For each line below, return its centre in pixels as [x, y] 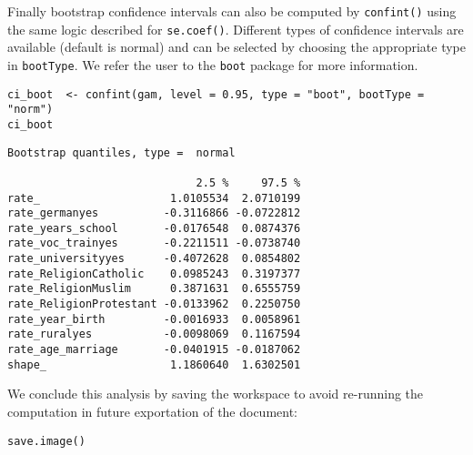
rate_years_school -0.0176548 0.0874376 [154, 228]
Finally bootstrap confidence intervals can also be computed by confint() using [232, 11]
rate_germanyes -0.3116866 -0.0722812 [154, 213]
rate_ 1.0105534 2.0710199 [154, 198]
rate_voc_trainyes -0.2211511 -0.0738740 [154, 243]
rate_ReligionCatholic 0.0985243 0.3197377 [154, 273]
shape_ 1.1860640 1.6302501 [154, 364]
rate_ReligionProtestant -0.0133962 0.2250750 [154, 304]
